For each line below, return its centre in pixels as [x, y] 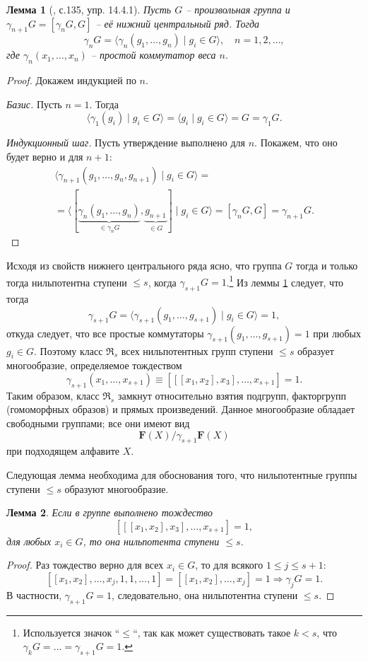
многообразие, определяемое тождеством [94, 365]
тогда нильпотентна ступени [67, 282]
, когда [162, 282]
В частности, [34, 594]
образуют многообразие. [117, 488]
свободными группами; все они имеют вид [98, 423]
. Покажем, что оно [296, 143]
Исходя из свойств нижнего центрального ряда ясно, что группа [144, 265]
